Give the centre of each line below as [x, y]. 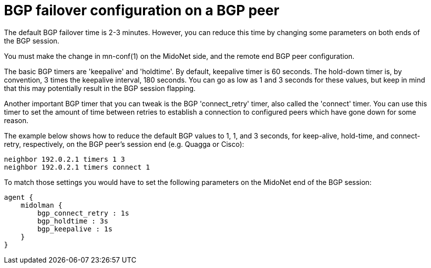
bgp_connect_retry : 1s [83, 213]
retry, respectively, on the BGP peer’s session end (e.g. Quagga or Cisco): [124, 144]
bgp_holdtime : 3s [73, 221]
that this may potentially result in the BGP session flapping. [100, 88]
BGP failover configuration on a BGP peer [142, 10]
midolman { [42, 205]
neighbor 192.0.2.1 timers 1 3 [65, 159]
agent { [19, 197]
